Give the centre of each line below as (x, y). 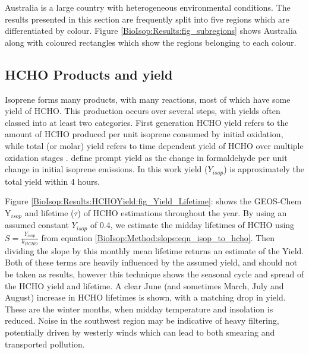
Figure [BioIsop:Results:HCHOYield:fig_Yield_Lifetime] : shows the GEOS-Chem (153, 201)
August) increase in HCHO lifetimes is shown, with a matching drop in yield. (145, 297)
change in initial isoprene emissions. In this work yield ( (106, 169)
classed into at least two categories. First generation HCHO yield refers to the (147, 122)
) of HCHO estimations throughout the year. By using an (182, 212)
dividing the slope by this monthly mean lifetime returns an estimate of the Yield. (154, 250)
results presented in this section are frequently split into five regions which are (147, 19)
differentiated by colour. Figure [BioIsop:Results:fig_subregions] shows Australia (151, 31)
